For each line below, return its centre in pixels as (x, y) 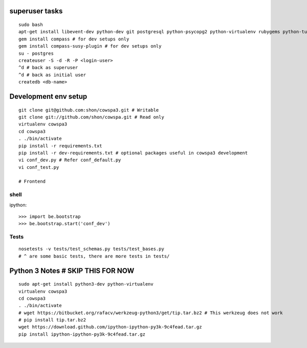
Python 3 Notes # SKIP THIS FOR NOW (72, 270)
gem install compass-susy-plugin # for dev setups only (90, 46)
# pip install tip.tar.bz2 (52, 320)
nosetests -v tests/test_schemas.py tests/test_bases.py (92, 249)
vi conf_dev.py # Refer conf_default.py (70, 160)
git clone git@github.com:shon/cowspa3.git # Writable (89, 110)
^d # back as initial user (52, 75)
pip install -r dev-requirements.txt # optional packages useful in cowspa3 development (133, 153)
